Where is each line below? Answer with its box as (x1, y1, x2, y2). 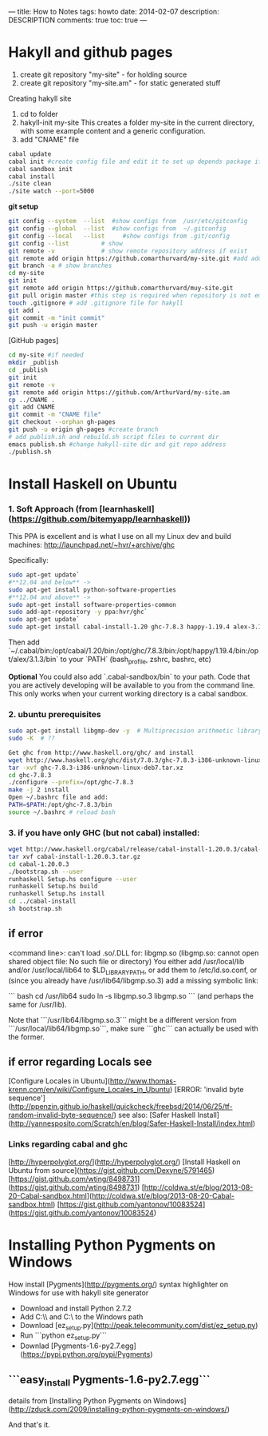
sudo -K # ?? (8, 735, 56, 743)
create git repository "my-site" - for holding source (19, 70, 187, 79)
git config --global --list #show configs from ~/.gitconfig (8, 225, 227, 233)
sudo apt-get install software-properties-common (8, 600, 177, 608)
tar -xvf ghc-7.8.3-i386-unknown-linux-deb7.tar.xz (8, 764, 183, 772)
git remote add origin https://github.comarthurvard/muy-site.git (8, 284, 234, 293)
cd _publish (8, 366, 48, 374)
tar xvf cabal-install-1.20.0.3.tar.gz (8, 852, 141, 860)
